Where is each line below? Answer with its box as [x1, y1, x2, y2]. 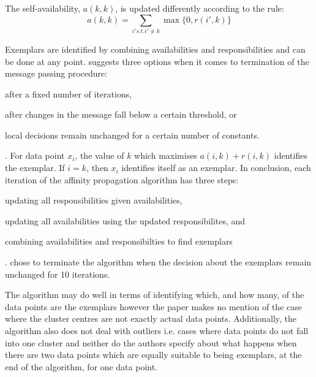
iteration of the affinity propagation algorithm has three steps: [5, 173, 239, 186]
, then [86, 161, 108, 174]
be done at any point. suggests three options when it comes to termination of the [5, 55, 309, 67]
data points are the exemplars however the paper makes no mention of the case [5, 300, 302, 313]
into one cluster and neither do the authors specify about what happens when [5, 336, 297, 349]
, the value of [75, 149, 124, 162]
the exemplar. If [5, 161, 65, 174]
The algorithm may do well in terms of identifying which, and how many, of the [5, 288, 304, 301]
